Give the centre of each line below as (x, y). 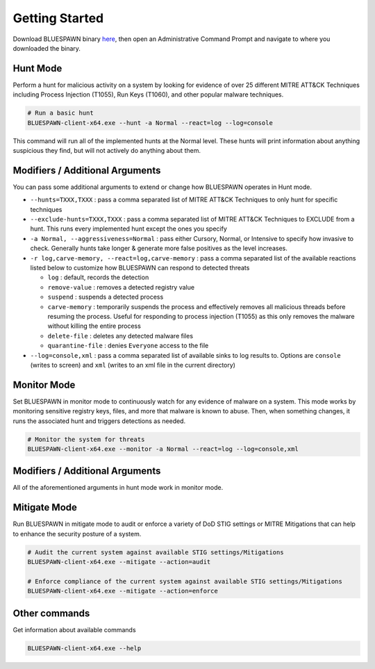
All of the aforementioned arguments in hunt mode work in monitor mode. (118, 488)
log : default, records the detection (98, 277)
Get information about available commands (74, 629)
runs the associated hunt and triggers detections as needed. (99, 421)
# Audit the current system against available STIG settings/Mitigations (156, 552)
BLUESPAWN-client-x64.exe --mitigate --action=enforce (123, 591)
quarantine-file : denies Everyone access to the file (128, 346)
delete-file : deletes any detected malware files (120, 336)
